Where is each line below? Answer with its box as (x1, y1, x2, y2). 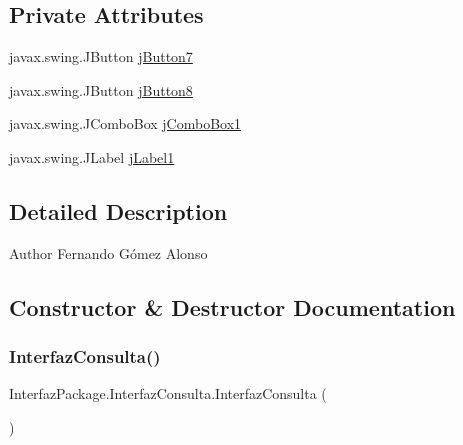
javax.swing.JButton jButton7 (9, 46, 193, 67)
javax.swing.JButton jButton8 (9, 79, 193, 100)
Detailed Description (9, 195, 228, 226)
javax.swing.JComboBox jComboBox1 (9, 113, 242, 134)
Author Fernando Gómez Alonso (9, 242, 208, 263)
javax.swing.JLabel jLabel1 (9, 146, 175, 167)
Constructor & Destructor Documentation (9, 291, 456, 322)
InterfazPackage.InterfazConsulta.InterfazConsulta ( (9, 383, 327, 404)
